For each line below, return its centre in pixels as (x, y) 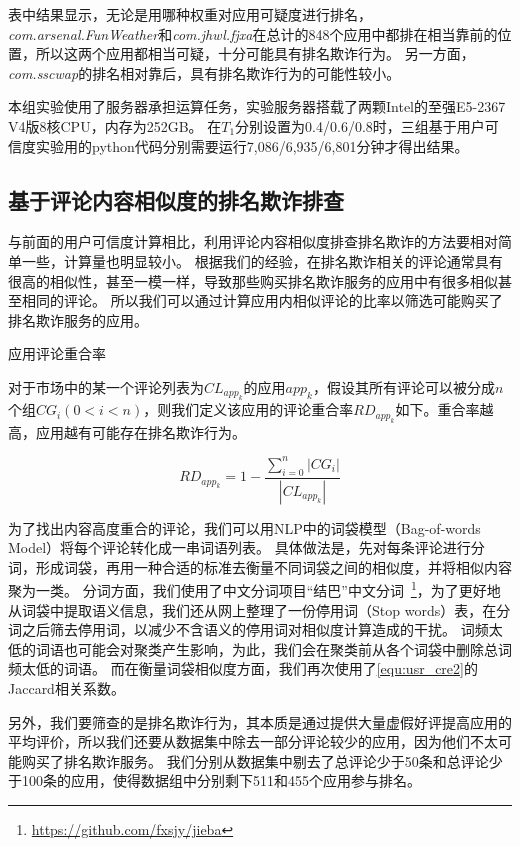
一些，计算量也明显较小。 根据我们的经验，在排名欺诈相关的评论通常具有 (262, 260)
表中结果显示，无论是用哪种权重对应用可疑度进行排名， (190, 14)
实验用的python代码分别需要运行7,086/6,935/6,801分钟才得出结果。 (252, 145)
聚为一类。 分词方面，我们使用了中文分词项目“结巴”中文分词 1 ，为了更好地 (254, 588)
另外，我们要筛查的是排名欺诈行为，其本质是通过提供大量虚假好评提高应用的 (260, 721)
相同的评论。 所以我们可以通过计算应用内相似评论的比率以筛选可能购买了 (262, 300)
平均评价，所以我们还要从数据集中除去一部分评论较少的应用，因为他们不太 (253, 741)
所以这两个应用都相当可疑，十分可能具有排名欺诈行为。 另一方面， (255, 53)
